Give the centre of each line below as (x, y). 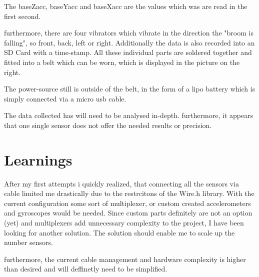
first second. (22, 16)
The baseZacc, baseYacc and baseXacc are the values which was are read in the (126, 6)
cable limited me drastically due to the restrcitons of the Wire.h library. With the (129, 193)
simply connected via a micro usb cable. (65, 98)
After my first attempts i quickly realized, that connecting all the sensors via (121, 183)
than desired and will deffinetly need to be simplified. (86, 269)
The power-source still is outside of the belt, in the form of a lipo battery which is (130, 89)
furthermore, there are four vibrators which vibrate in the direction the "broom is (129, 33)
